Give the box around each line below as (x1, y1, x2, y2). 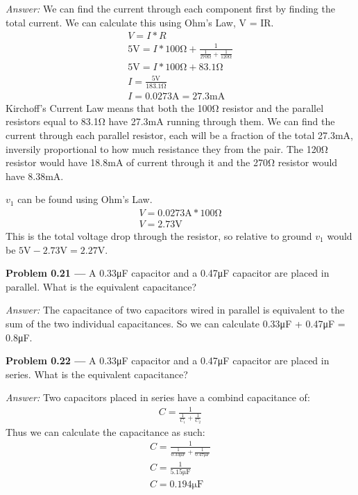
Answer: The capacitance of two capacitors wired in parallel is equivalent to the (6, 302, 345, 317)
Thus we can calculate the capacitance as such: (6, 424, 205, 439)
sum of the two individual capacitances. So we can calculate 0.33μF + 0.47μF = (6, 316, 346, 330)
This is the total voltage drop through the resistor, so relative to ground (6, 228, 312, 243)
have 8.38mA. (6, 168, 64, 183)
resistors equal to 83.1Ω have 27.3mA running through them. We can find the (6, 114, 335, 129)
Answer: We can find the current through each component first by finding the (6, 1, 335, 15)
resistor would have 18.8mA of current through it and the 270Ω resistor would (6, 155, 338, 170)
